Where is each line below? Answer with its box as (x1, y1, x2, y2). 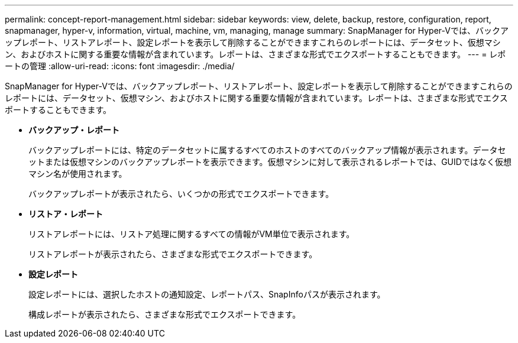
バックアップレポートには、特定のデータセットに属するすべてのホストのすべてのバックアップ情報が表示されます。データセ (28, 145, 506, 155)
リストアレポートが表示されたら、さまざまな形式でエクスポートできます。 (28, 249, 318, 259)
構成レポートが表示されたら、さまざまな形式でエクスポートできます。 (28, 309, 301, 319)
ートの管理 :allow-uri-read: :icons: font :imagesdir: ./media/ (5, 61, 235, 71)
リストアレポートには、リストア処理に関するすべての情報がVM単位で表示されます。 (28, 229, 355, 239)
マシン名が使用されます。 (28, 169, 127, 179)
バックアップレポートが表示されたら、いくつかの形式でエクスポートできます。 (28, 189, 334, 199)
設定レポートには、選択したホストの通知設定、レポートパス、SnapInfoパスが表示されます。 (28, 289, 386, 299)
